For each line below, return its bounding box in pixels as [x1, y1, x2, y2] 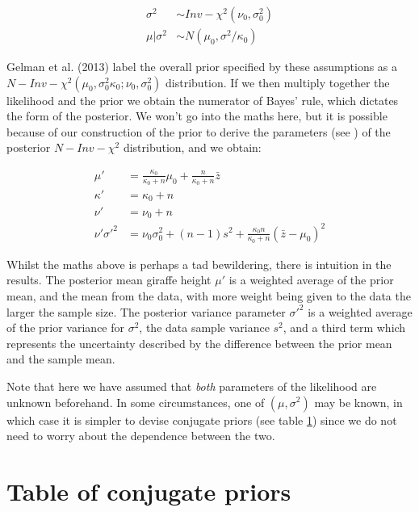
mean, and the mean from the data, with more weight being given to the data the [6, 287, 411, 304]
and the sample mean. [6, 350, 115, 367]
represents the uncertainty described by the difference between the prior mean [6, 334, 392, 351]
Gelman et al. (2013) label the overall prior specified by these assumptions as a [6, 58, 398, 75]
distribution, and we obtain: [123, 139, 262, 156]
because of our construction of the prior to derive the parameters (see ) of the [6, 123, 391, 140]
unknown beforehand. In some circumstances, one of [6, 393, 265, 410]
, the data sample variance [139, 319, 270, 336]
